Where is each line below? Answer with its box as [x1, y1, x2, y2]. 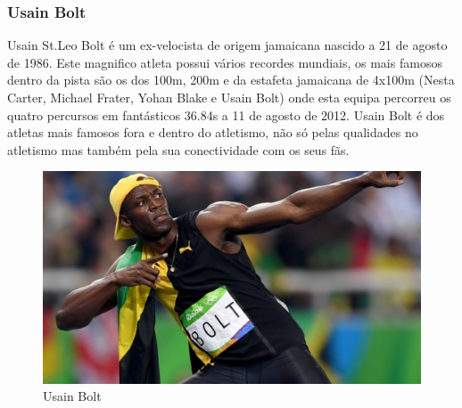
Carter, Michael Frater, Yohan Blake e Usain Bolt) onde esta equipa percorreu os [7, 88, 451, 106]
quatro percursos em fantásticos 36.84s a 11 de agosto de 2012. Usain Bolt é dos [7, 105, 445, 124]
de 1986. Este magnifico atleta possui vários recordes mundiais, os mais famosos [7, 53, 442, 71]
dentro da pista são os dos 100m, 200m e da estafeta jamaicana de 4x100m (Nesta [7, 70, 455, 89]
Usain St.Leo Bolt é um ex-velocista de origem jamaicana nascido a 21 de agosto [7, 36, 448, 54]
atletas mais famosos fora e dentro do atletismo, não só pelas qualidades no [7, 123, 418, 142]
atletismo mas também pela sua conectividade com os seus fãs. [7, 140, 350, 159]
